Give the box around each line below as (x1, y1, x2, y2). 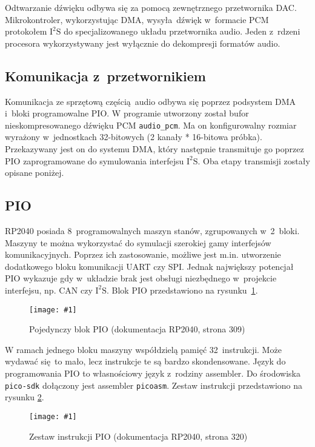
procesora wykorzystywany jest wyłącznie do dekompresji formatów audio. (5, 36, 280, 49)
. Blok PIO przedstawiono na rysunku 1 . (107, 283, 258, 296)
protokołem (5, 25, 47, 38)
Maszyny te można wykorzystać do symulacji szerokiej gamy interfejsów (5, 236, 271, 249)
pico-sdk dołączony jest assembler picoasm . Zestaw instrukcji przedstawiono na (5, 378, 303, 391)
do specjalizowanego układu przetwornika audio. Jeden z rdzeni (64, 25, 300, 38)
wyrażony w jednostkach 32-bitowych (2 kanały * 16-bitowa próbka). (5, 130, 262, 143)
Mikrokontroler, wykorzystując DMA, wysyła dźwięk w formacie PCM (5, 13, 269, 25)
